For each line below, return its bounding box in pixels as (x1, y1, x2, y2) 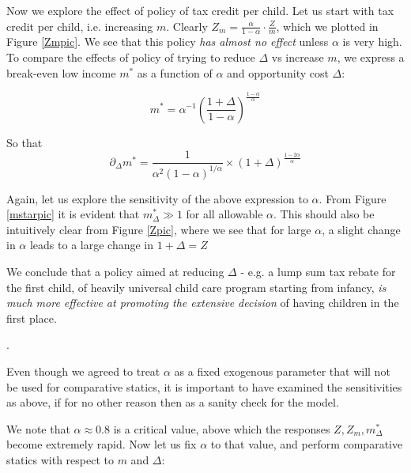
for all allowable (186, 206, 263, 222)
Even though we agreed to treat (6, 362, 160, 379)
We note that (6, 420, 70, 437)
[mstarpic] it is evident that (6, 206, 140, 222)
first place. (6, 309, 57, 326)
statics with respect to (6, 451, 114, 467)
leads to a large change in (29, 236, 154, 253)
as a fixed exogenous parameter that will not (174, 362, 390, 379)
